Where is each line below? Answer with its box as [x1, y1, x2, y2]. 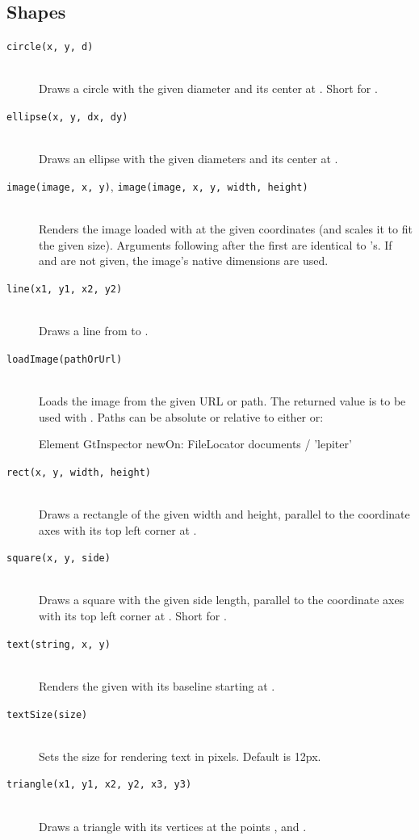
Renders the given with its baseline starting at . [39, 677, 275, 694]
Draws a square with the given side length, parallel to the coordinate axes [39, 591, 404, 608]
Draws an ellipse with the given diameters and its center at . [39, 150, 338, 167]
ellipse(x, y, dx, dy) [6, 111, 128, 124]
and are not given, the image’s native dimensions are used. [39, 252, 329, 269]
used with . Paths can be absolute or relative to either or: [39, 408, 324, 425]
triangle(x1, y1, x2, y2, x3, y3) [6, 779, 192, 791]
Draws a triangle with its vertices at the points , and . [39, 817, 307, 834]
